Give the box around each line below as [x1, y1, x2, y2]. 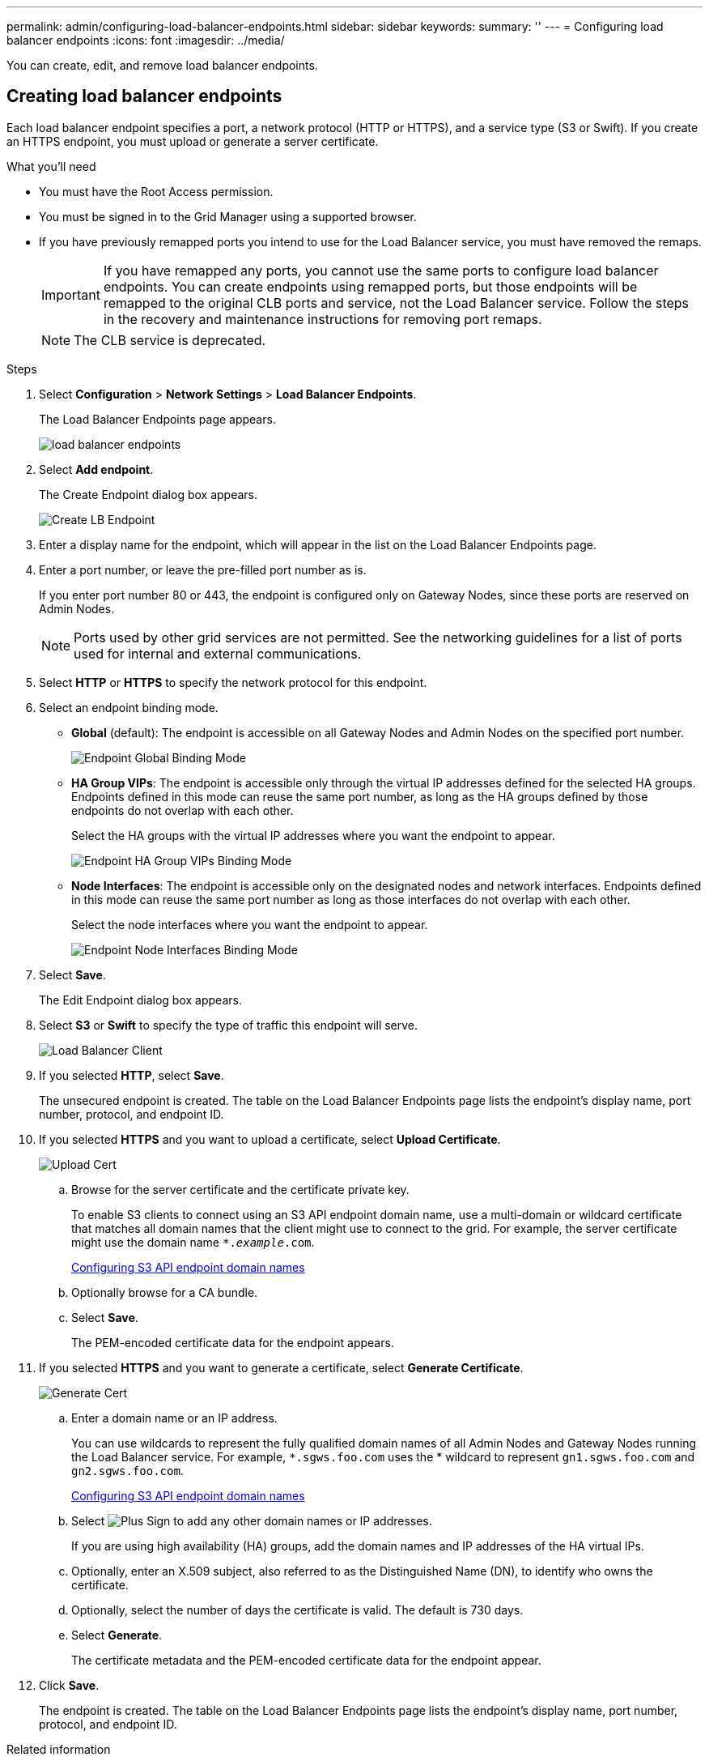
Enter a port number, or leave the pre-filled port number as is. [39, 562, 367, 577]
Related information [6, 1742, 111, 1756]
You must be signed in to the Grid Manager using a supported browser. [39, 209, 417, 224]
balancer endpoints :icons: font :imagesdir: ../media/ [6, 33, 285, 47]
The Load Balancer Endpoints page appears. [39, 411, 276, 426]
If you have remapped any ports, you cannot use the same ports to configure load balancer [103, 262, 659, 279]
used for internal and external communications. [74, 645, 362, 662]
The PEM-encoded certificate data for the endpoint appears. [71, 1335, 394, 1350]
